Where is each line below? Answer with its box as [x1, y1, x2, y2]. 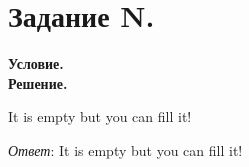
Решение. [8, 72, 68, 93]
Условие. [8, 53, 64, 74]
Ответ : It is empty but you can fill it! [8, 139, 243, 160]
